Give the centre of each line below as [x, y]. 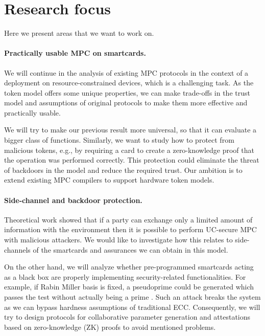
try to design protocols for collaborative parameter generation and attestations [127, 317]
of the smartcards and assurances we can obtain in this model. [130, 249]
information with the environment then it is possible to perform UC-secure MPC [130, 229]
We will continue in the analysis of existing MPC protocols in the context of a [126, 72]
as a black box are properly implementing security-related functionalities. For [125, 276]
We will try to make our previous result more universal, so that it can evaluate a [130, 130]
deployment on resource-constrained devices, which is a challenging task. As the [129, 83]
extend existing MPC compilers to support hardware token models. [109, 180]
